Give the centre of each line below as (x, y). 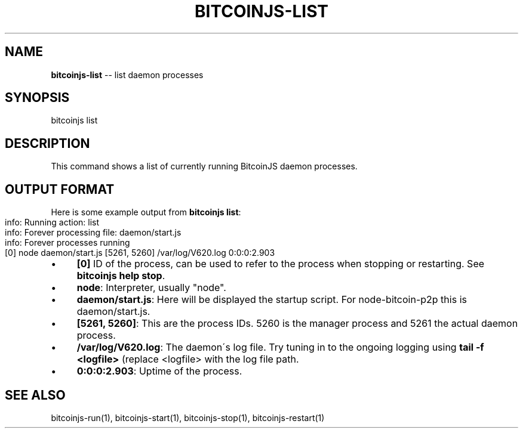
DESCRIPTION (47, 143)
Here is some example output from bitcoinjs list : (146, 212)
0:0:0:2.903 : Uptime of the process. (159, 371)
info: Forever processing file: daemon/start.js (93, 233)
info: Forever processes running (67, 243)
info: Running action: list (52, 222)
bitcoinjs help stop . (121, 276)
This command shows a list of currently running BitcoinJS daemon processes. (204, 166)
